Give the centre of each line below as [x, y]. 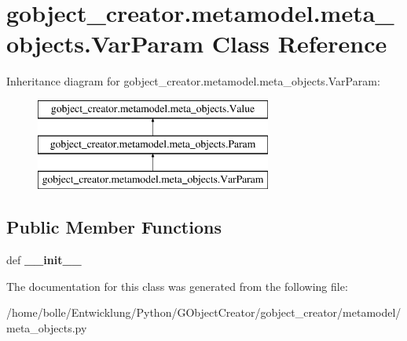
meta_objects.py [47, 327]
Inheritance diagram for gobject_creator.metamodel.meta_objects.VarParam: [193, 81]
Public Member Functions [114, 227]
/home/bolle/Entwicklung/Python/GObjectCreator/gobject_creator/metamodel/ [204, 312]
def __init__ [44, 260]
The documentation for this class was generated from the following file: [177, 286]
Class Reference [299, 44]
